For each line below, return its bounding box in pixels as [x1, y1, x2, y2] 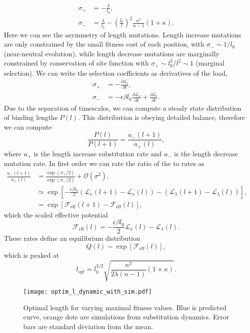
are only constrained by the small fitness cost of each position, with [4, 39, 204, 49]
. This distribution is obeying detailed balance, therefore [78, 112, 246, 122]
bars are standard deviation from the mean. [23, 321, 153, 331]
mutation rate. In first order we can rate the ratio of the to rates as [4, 158, 204, 168]
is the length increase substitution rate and [33, 148, 162, 158]
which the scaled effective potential [4, 209, 108, 219]
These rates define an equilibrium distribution [4, 233, 140, 243]
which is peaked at [4, 250, 59, 260]
